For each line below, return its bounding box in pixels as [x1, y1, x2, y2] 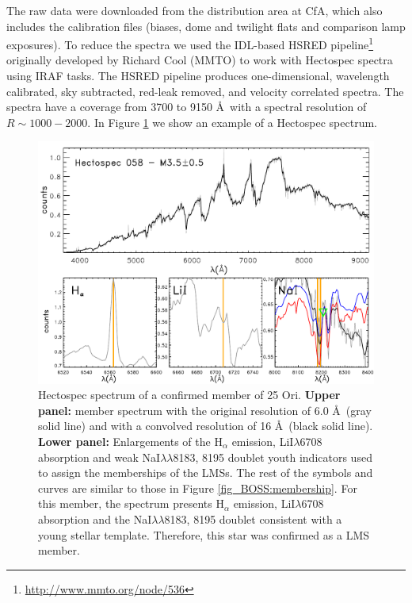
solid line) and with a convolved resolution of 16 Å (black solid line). [38, 417, 373, 434]
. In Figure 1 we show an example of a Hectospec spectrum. [87, 113, 377, 130]
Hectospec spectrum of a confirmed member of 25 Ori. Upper [38, 386, 341, 403]
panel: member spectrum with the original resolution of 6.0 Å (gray [38, 401, 372, 418]
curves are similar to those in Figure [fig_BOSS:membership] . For [38, 479, 357, 496]
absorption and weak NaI [38, 448, 161, 465]
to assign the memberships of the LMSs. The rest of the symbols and [38, 464, 373, 481]
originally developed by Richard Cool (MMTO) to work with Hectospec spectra [6, 52, 393, 68]
